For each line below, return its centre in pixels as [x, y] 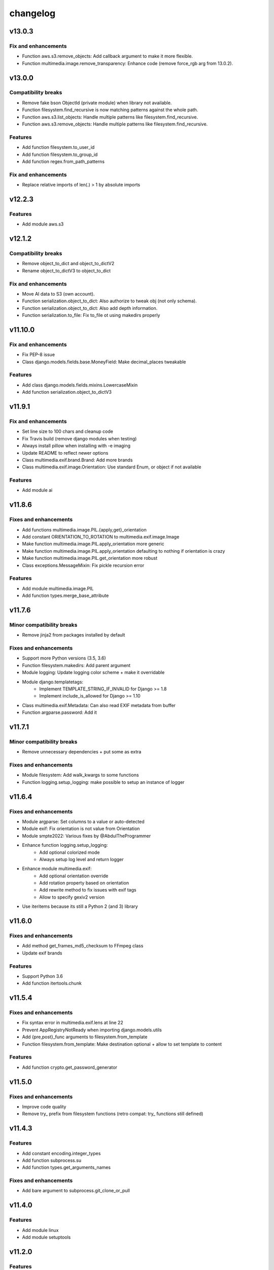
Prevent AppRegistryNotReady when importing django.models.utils [92, 1030]
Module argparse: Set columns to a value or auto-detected [83, 821]
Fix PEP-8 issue [39, 355]
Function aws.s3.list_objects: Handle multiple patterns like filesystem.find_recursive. [110, 117]
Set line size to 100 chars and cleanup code [68, 431]
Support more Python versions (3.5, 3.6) [64, 658]
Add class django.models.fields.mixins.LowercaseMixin [80, 385]
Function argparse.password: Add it [60, 712]
